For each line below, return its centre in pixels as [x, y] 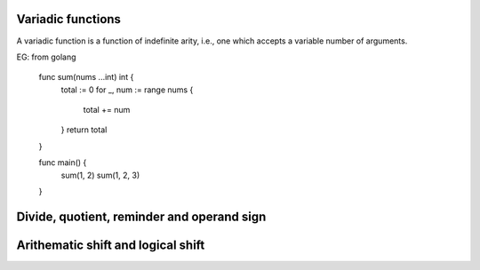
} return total [84, 130]
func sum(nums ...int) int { [86, 77]
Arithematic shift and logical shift [111, 245]
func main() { [63, 163]
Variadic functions [69, 19]
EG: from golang [46, 57]
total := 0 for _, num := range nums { [127, 90]
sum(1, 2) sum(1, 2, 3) [100, 175]
